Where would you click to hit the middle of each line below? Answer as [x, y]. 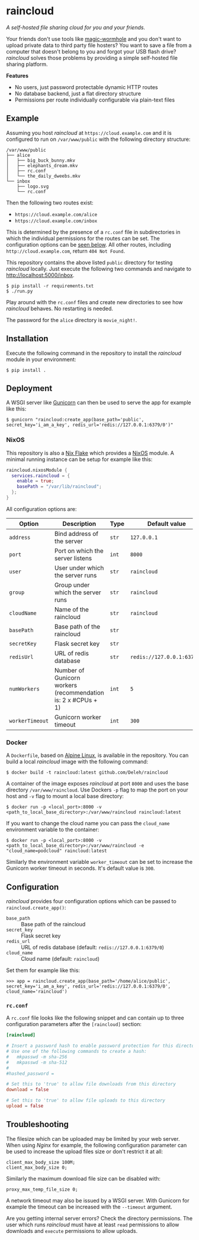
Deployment [29, 388]
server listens [73, 558]
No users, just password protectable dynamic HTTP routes [86, 87]
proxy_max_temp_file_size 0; [42, 1189]
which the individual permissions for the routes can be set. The [83, 238]
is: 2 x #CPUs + [76, 700]
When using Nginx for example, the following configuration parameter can [97, 1145]
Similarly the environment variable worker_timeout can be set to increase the [99, 862]
